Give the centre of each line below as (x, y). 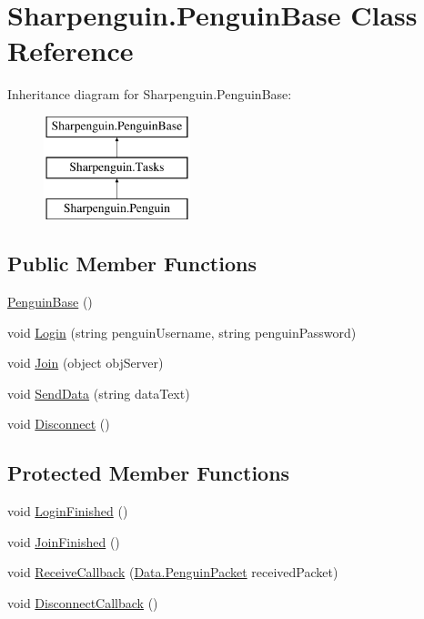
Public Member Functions (132, 264)
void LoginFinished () (68, 511)
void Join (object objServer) (86, 363)
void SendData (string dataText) (99, 393)
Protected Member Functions (149, 473)
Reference (71, 51)
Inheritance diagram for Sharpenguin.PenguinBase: (150, 94)
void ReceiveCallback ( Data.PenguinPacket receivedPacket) (173, 572)
